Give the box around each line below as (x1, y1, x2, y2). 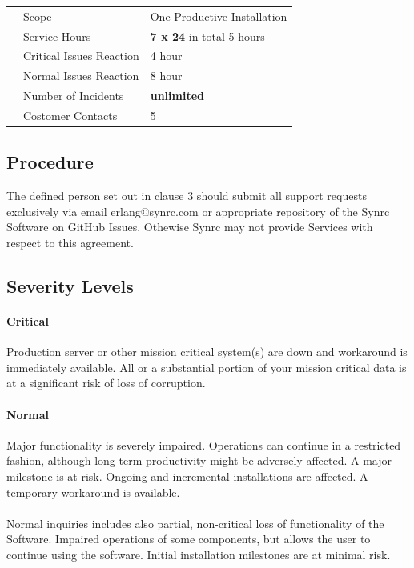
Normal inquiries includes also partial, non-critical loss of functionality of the (6, 514, 384, 531)
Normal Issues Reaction (23, 67, 139, 84)
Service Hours (23, 27, 91, 44)
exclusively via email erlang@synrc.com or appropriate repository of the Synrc (6, 202, 390, 219)
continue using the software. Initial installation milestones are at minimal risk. (6, 546, 391, 562)
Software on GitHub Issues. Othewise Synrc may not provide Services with (6, 218, 373, 235)
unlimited (150, 87, 205, 104)
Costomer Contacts (23, 106, 118, 123)
